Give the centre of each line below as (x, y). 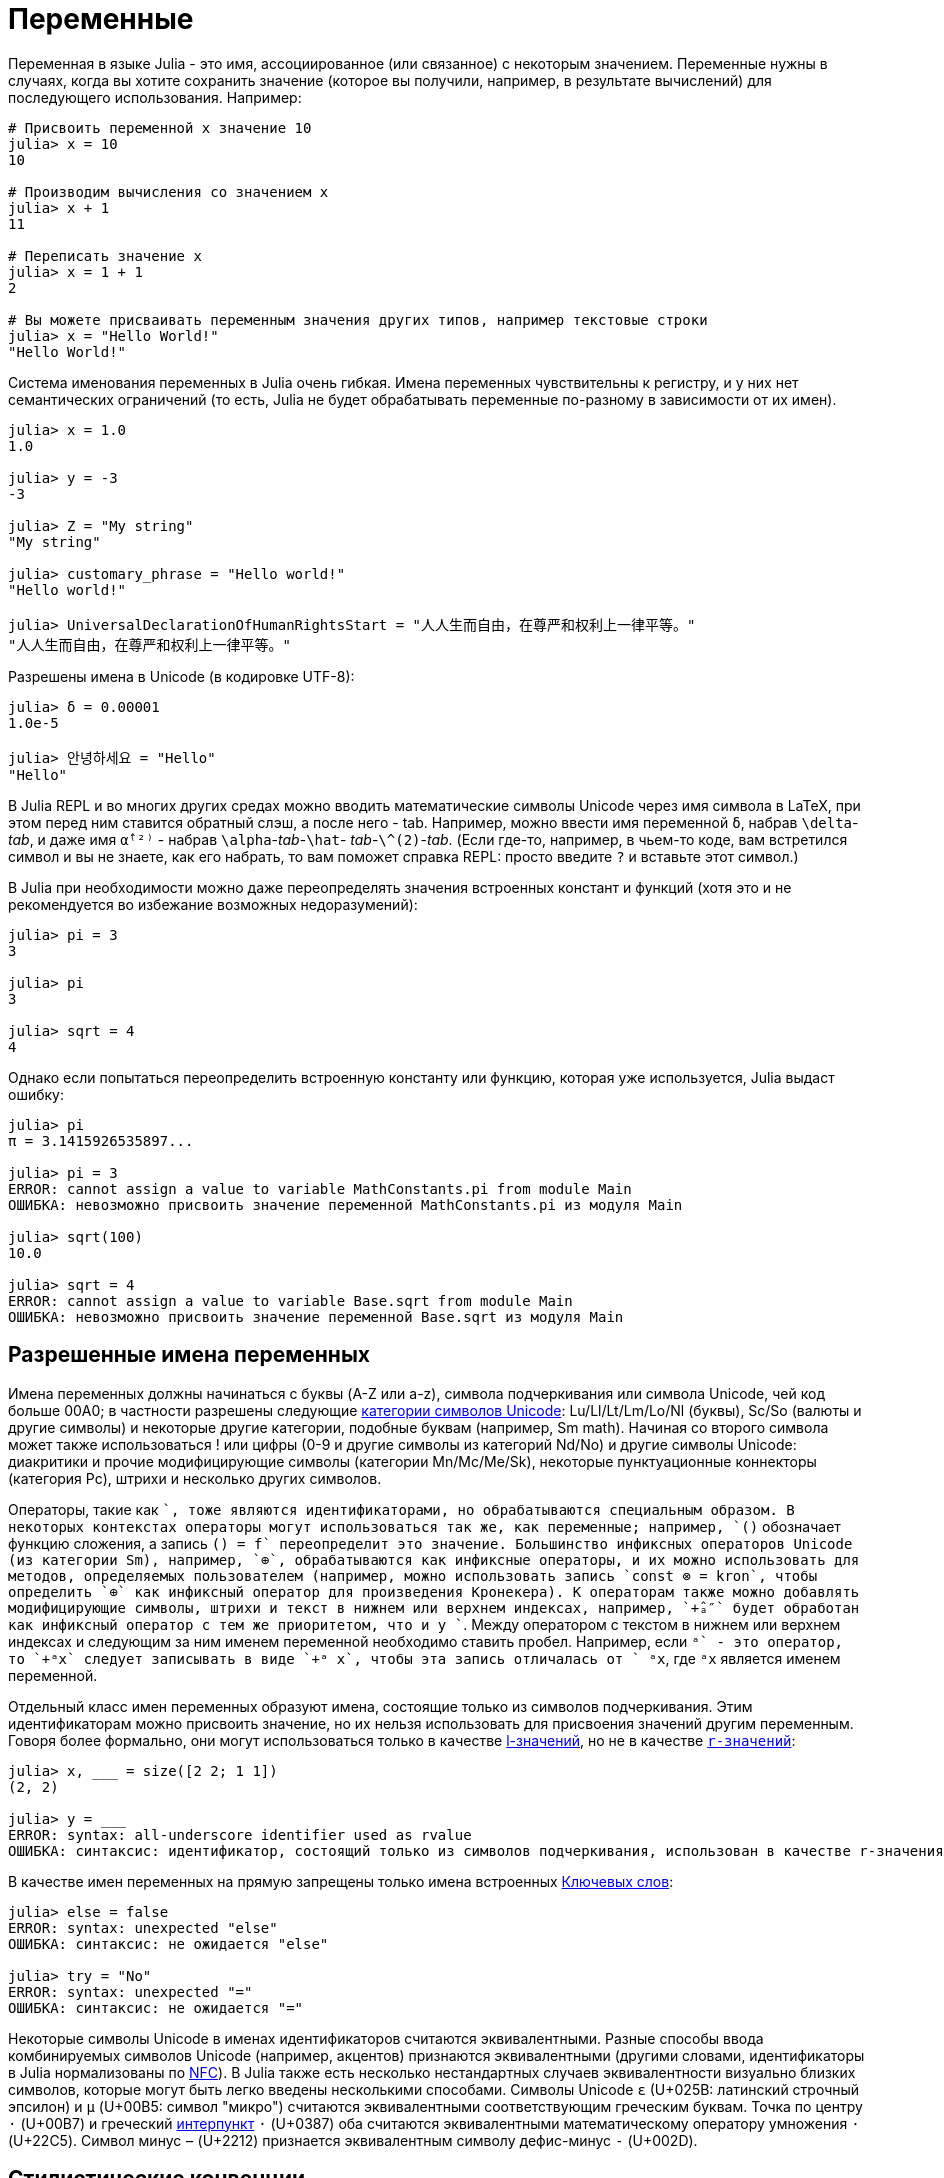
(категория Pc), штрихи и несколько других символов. (195, 1478)
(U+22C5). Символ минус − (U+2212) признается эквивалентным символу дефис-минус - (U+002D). (353, 2140)
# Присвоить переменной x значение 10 (160, 127)
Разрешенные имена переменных (189, 1355)
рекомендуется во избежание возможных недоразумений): (213, 904)
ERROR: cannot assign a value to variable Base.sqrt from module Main (290, 1300)
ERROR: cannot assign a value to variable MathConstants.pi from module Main (320, 1188)
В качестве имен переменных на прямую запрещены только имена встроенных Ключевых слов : (341, 1881)
